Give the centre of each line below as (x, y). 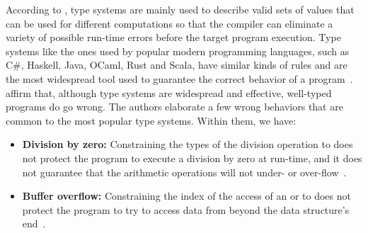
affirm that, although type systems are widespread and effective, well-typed (169, 92)
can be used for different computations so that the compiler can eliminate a (169, 23)
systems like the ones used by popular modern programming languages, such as (178, 51)
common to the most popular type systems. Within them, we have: (151, 120)
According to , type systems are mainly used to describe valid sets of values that (180, 9)
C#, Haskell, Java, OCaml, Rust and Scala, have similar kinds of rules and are (177, 65)
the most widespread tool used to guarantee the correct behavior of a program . (179, 78)
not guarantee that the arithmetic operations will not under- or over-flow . (184, 172)
